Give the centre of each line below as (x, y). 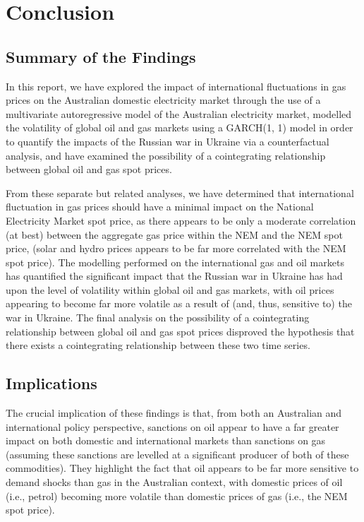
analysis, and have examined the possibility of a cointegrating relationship (166, 155)
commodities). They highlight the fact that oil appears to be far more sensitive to (182, 468)
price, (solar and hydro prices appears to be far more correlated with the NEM (176, 248)
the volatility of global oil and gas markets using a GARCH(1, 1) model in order (180, 127)
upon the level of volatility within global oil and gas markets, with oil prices (170, 289)
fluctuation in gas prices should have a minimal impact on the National (160, 207)
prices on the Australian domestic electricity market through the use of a (163, 100)
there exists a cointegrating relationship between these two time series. (158, 345)
